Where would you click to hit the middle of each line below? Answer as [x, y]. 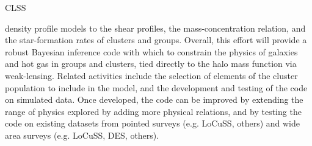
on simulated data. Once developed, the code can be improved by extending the [154, 99]
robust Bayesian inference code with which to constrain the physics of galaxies [151, 51]
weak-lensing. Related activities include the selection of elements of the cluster [151, 75]
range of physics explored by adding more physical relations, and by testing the [153, 111]
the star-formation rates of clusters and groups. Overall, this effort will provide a [156, 40]
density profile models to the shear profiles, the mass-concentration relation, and [155, 28]
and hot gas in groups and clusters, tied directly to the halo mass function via [151, 64]
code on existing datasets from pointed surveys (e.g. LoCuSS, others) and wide [152, 123]
